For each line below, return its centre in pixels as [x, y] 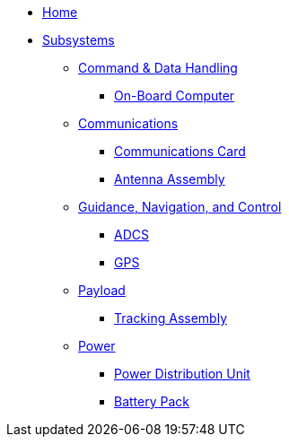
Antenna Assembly [170, 179]
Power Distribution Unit [182, 374]
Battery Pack [152, 401]
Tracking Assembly [171, 318]
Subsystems [79, 40]
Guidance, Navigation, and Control [180, 207]
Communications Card [180, 151]
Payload [102, 290]
